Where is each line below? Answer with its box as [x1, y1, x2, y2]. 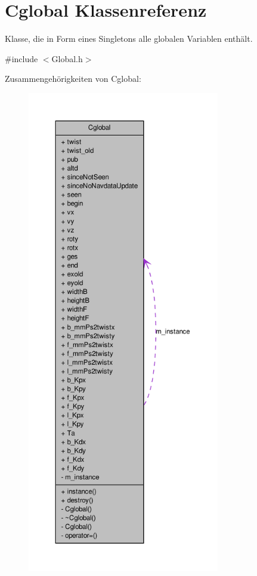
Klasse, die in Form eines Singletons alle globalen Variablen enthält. [5, 32, 253, 45]
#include [5, 52, 38, 65]
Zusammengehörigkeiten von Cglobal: [5, 72, 141, 85]
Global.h [51, 52, 83, 65]
